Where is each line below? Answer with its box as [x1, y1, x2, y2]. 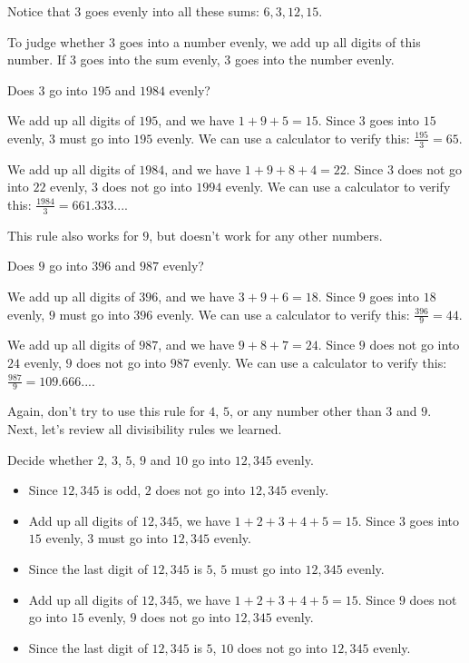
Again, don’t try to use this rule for [7, 401, 205, 421]
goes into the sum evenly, [80, 50, 220, 69]
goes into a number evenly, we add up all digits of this [119, 32, 421, 51]
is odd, [103, 480, 142, 500]
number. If [7, 50, 66, 69]
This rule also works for [7, 225, 139, 244]
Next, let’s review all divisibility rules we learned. [7, 420, 282, 439]
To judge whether [7, 32, 105, 51]
